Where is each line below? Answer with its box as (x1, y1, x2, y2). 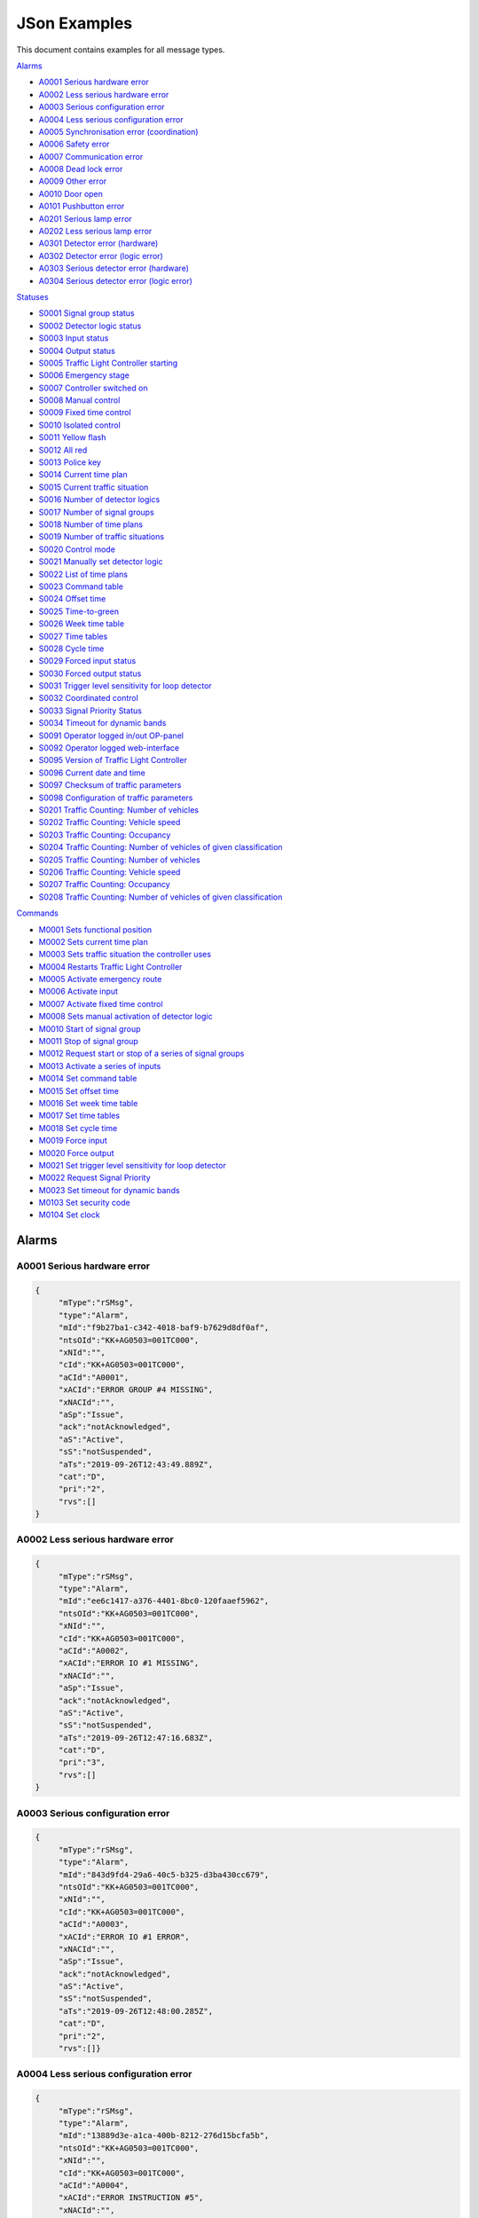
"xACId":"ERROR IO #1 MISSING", (58, 1658, 200, 1668)
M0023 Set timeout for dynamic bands (38, 1184, 181, 1195)
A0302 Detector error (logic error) (38, 250, 163, 261)
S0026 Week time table (38, 618, 124, 629)
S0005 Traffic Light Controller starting (38, 358, 178, 368)
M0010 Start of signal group (38, 1023, 141, 1034)
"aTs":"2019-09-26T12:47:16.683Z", (58, 1733, 213, 1742)
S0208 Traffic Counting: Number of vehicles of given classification (38, 892, 283, 902)
